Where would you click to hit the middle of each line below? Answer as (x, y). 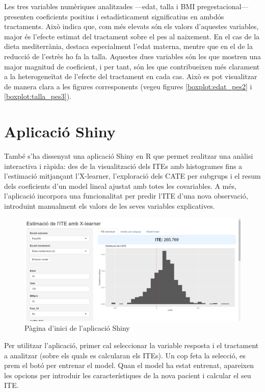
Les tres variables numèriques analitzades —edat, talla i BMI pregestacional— (126, 6)
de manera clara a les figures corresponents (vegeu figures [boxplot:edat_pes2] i (128, 86)
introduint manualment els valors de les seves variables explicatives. (110, 206)
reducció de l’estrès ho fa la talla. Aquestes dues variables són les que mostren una (133, 56)
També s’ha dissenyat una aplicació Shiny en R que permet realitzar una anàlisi (129, 156)
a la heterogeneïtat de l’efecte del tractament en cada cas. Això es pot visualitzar (131, 76)
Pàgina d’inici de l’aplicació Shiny (77, 328)
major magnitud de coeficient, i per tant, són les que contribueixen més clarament (132, 66)
